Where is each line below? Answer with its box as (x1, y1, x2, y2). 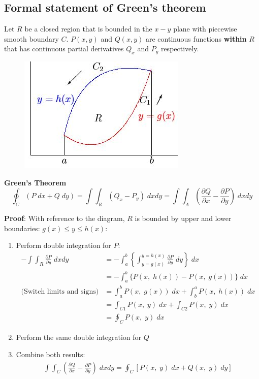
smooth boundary (4, 33, 59, 44)
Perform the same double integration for (16, 332, 142, 342)
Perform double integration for (16, 240, 111, 250)
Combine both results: (16, 349, 85, 359)
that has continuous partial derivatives (4, 43, 124, 54)
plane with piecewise (173, 23, 237, 34)
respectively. (160, 43, 199, 54)
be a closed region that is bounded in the (24, 23, 152, 34)
